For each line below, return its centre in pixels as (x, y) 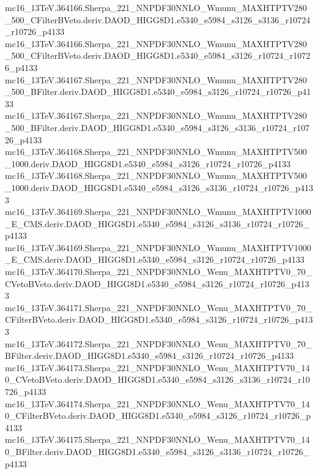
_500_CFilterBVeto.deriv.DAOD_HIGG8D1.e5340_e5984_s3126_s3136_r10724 (158, 19)
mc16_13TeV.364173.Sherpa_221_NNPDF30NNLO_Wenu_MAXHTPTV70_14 (157, 367)
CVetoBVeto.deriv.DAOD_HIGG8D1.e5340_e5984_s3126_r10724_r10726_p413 (157, 283)
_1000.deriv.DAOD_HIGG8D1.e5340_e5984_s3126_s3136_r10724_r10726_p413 (159, 187)
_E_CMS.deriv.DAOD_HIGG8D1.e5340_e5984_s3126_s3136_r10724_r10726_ (157, 223)
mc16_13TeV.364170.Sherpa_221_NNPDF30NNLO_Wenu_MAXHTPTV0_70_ (158, 272)
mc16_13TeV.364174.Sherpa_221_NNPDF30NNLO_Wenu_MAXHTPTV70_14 (157, 403)
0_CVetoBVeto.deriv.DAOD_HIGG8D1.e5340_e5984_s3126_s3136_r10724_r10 (157, 379)
